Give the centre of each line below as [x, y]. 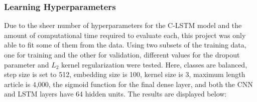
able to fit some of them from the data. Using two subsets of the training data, [125, 45]
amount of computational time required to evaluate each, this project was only [125, 35]
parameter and [27, 64]
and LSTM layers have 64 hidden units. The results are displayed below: [115, 94]
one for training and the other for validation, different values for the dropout [122, 54]
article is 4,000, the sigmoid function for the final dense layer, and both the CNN [128, 84]
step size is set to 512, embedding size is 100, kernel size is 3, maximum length [125, 74]
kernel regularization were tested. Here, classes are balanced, [154, 64]
